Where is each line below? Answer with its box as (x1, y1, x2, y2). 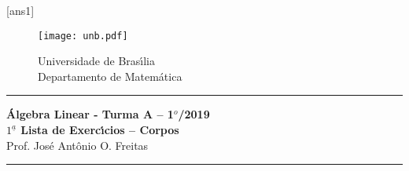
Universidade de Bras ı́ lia (38, 53, 156, 69)
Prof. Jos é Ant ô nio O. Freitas (6, 136, 149, 153)
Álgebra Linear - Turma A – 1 (6, 106, 174, 122)
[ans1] (6, 2, 35, 18)
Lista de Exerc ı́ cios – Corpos (20, 122, 179, 138)
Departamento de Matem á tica (38, 67, 182, 84)
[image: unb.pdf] (38, 30, 128, 42)
